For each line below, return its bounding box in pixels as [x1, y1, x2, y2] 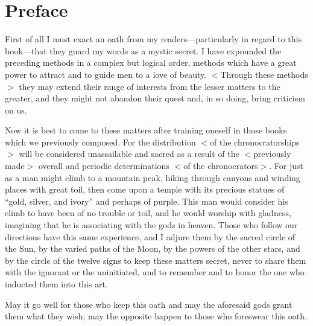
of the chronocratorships [210, 135, 300, 148]
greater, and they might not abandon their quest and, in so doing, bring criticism [5, 92, 305, 104]
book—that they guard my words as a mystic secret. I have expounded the [5, 44, 282, 57]
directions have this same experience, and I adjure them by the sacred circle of [5, 230, 296, 243]
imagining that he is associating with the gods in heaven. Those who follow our [5, 219, 298, 231]
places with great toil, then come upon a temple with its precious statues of [5, 183, 285, 196]
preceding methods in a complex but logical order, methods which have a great [5, 56, 297, 69]
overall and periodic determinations [38, 159, 169, 172]
